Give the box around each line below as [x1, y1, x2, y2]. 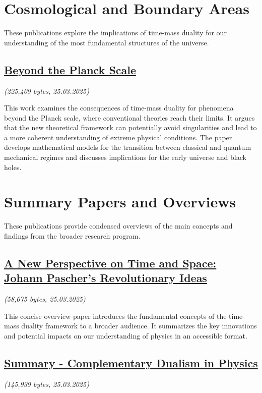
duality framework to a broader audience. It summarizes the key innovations [21, 320, 257, 331]
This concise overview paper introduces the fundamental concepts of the [4, 310, 227, 321]
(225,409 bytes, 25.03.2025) [4, 85, 89, 96]
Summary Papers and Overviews [4, 191, 236, 212]
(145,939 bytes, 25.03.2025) [4, 378, 89, 389]
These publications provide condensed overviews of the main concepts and [4, 220, 233, 231]
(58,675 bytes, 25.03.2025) [4, 294, 86, 304]
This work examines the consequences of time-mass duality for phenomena [4, 102, 234, 113]
